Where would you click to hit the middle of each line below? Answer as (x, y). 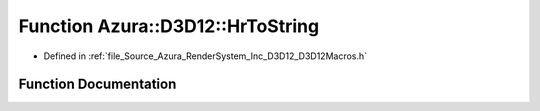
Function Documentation (97, 84)
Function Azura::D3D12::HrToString (169, 26)
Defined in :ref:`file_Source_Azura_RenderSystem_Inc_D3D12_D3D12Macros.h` (205, 56)
